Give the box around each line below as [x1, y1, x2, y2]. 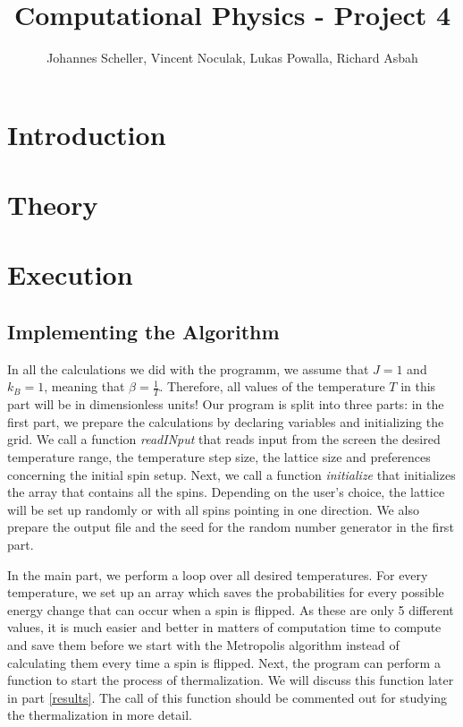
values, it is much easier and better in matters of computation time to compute [7, 618, 442, 637]
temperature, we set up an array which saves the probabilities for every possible [7, 583, 444, 602]
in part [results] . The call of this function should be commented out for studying [7, 688, 448, 706]
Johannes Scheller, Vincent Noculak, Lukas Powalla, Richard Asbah [46, 48, 418, 67]
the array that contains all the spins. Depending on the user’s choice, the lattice [7, 483, 445, 501]
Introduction [7, 115, 166, 152]
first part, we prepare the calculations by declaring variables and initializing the [7, 412, 444, 431]
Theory [7, 186, 98, 223]
